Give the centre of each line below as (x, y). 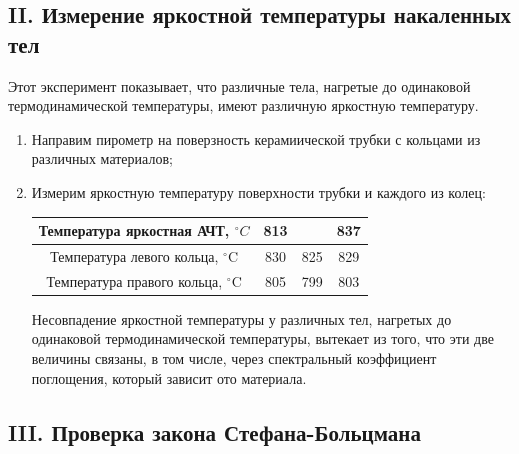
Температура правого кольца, (134, 280)
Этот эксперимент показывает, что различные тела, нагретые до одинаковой (239, 85)
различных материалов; (102, 158)
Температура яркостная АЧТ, (134, 230)
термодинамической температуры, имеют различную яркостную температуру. (243, 105)
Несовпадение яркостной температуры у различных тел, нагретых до (241, 318)
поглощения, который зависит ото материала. (169, 377)
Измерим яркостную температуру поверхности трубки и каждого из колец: (258, 191)
